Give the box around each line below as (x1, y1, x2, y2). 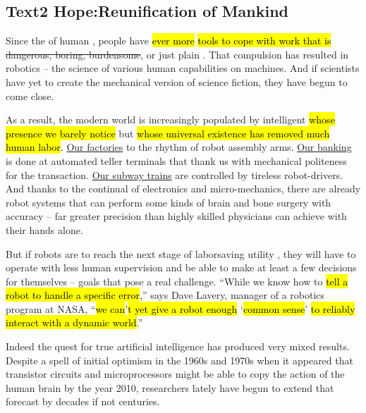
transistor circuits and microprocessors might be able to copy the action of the (6, 366, 345, 381)
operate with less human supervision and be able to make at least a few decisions (6, 260, 357, 275)
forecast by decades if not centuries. (6, 394, 160, 409)
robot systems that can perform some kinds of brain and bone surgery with (6, 195, 331, 209)
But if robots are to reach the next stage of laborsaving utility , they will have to (6, 246, 356, 261)
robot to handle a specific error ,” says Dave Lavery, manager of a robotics (6, 288, 325, 302)
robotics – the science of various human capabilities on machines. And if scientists (6, 61, 360, 75)
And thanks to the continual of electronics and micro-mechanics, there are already (6, 181, 361, 196)
